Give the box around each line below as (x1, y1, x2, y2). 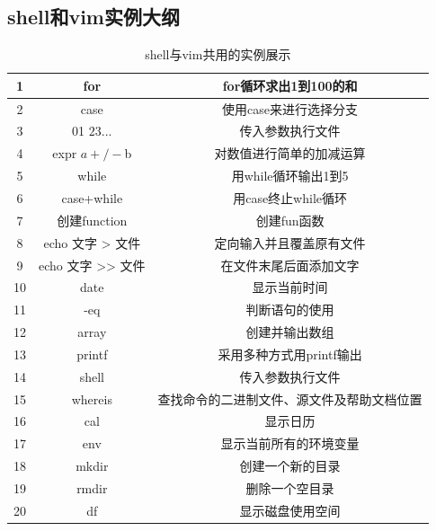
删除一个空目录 (245, 478, 334, 497)
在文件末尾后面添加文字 (220, 255, 360, 274)
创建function (57, 210, 128, 229)
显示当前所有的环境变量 (220, 434, 360, 453)
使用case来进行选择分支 (222, 99, 359, 118)
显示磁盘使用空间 (239, 500, 341, 519)
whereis (71, 389, 112, 408)
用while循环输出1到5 (231, 166, 349, 185)
